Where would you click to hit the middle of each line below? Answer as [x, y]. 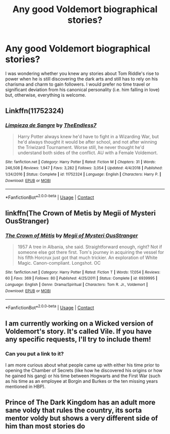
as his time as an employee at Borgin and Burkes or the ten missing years [82, 381]
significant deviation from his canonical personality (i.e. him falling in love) [82, 89]
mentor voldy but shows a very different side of [82, 418]
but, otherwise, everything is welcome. [46, 95]
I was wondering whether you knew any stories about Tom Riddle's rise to [82, 73]
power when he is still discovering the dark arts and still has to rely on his [82, 79]
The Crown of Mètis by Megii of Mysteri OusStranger [72, 236]
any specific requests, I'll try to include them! [78, 339]
